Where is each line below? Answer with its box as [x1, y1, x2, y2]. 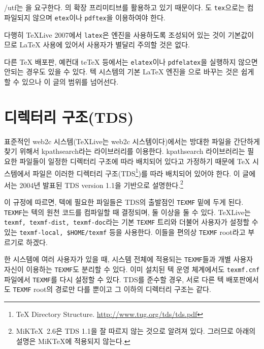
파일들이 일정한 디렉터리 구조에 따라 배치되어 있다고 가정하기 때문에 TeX [19, 155, 250, 166]
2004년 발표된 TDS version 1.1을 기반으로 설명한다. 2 [19, 178, 183, 190]
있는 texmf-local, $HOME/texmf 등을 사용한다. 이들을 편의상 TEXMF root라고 [4, 226, 246, 237]
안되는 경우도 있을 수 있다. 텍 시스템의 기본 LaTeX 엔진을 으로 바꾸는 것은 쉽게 [4, 66, 254, 77]
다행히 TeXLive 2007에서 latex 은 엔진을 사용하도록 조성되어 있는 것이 [4, 29, 225, 40]
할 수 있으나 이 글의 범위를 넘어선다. [4, 76, 119, 87]
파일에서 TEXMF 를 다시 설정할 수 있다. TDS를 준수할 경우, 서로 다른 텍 [4, 274, 224, 284]
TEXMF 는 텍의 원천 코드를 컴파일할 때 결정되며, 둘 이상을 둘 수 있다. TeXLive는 [4, 206, 251, 217]
